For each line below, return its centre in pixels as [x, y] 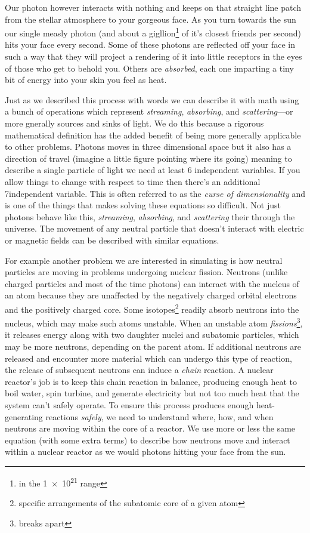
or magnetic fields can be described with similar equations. [112, 240]
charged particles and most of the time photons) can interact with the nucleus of [152, 283]
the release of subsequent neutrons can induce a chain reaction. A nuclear [139, 370]
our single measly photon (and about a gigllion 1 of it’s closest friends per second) [153, 32]
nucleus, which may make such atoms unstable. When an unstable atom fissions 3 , [154, 322]
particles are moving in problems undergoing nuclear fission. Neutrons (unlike [146, 272]
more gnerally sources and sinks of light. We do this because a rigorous [134, 123]
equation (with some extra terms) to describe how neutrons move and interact [148, 440]
